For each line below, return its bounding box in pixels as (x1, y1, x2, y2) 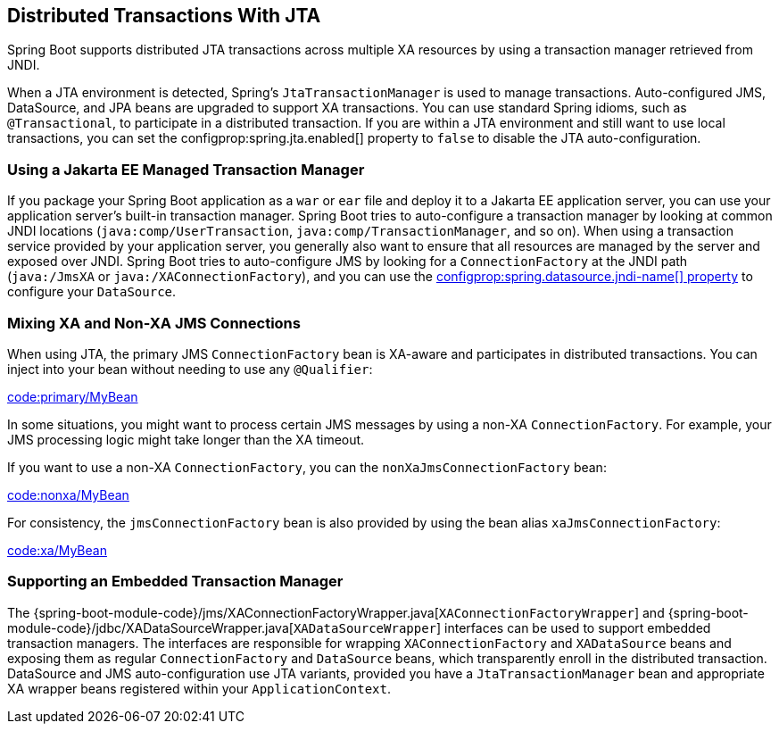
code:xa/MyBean (7, 542, 107, 558)
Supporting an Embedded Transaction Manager (7, 572, 344, 591)
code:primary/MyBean (7, 388, 138, 404)
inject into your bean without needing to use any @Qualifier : (7, 361, 373, 377)
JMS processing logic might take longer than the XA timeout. (7, 431, 365, 447)
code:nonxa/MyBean (7, 486, 129, 503)
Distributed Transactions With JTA (7, 4, 321, 27)
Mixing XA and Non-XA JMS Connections (7, 313, 301, 332)
